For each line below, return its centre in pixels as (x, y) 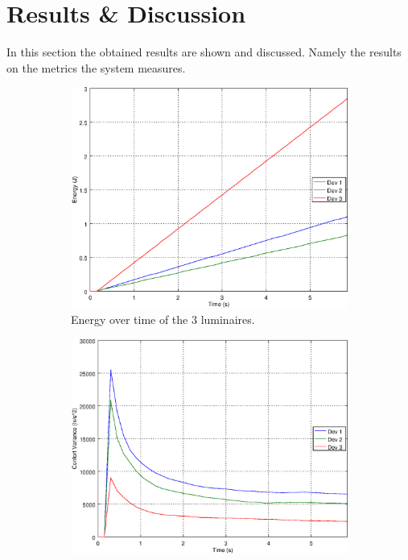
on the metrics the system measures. (96, 67)
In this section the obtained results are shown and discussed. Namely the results (204, 52)
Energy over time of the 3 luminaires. (163, 319)
